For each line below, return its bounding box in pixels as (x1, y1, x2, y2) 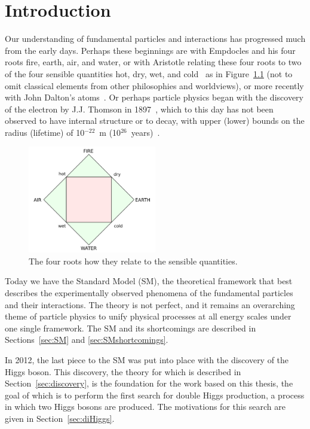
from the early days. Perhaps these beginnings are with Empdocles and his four (5, 44, 296, 56)
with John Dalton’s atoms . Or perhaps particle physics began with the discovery (5, 91, 303, 104)
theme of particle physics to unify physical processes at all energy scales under (5, 310, 291, 322)
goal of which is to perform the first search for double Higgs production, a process (5, 388, 305, 401)
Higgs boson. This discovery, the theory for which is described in (5, 365, 241, 378)
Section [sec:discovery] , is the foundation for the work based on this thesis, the (5, 377, 293, 390)
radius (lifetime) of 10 (5, 126, 85, 138)
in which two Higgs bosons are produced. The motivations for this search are (5, 400, 286, 413)
